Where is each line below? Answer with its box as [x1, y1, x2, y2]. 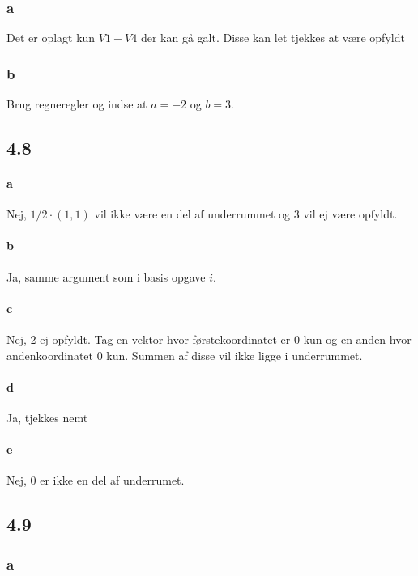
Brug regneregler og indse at [6, 95, 147, 112]
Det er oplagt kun [6, 29, 96, 46]
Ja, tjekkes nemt [6, 409, 88, 426]
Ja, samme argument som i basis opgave [6, 268, 206, 285]
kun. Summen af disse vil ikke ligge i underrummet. [106, 346, 363, 363]
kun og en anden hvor [303, 330, 412, 347]
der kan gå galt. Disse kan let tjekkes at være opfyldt [140, 29, 405, 46]
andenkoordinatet [6, 346, 94, 363]
